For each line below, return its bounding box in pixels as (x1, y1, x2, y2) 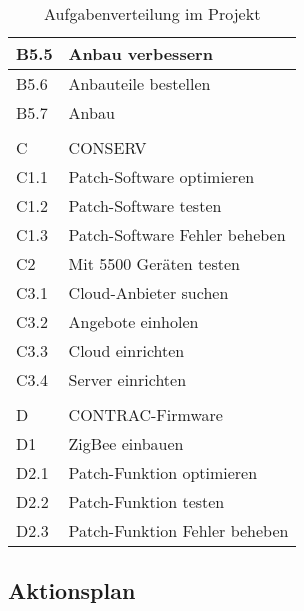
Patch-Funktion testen (68, 490, 225, 513)
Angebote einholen (68, 310, 199, 333)
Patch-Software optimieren (68, 165, 255, 188)
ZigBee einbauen (68, 432, 184, 455)
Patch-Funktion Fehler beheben (68, 519, 289, 542)
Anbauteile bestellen (68, 72, 211, 95)
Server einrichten (68, 368, 187, 391)
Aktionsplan (8, 575, 136, 606)
